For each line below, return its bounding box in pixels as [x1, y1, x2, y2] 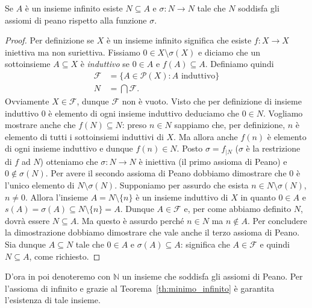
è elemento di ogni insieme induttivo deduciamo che [48, 106, 239, 119]
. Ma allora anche [173, 130, 238, 143]
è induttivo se [80, 57, 129, 70]
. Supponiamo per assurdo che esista [114, 179, 249, 191]
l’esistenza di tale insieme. [5, 294, 101, 306]
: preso [122, 118, 147, 131]
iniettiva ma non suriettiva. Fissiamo [5, 45, 140, 58]
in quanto [240, 190, 276, 203]
